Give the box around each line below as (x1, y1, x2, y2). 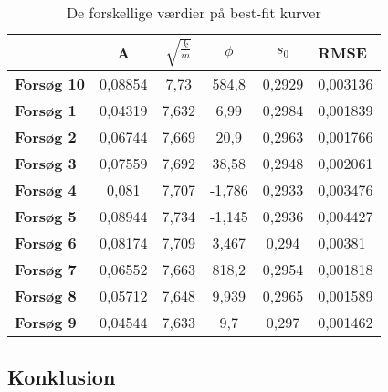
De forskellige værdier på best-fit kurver (66, 2, 321, 23)
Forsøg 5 (15, 205, 77, 227)
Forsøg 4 (15, 178, 77, 200)
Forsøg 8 (15, 284, 77, 306)
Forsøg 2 (15, 125, 77, 147)
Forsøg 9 (15, 311, 77, 333)
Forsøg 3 (15, 152, 77, 174)
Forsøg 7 (15, 258, 77, 280)
